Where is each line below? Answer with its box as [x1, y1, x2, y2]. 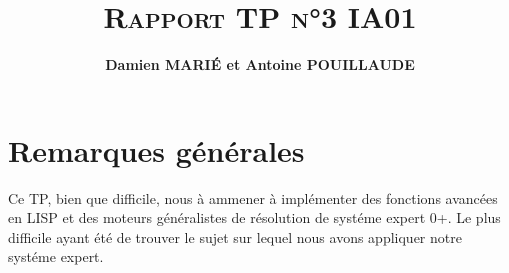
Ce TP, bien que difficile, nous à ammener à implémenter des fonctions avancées [8, 187, 498, 208]
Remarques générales [8, 129, 305, 170]
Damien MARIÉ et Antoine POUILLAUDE [105, 54, 415, 75]
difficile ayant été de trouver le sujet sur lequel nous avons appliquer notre [8, 226, 462, 247]
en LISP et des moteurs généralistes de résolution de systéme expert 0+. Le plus [8, 207, 501, 228]
